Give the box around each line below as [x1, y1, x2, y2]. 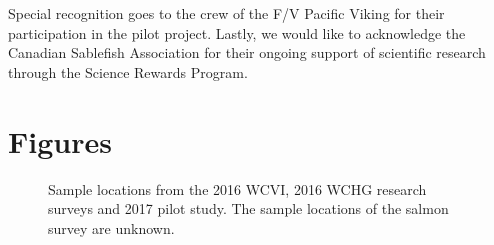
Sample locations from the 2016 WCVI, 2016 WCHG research [48, 178, 427, 199]
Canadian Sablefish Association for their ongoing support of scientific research [8, 42, 486, 63]
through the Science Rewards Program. [8, 61, 248, 82]
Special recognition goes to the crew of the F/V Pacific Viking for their [8, 3, 445, 23]
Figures [8, 120, 112, 161]
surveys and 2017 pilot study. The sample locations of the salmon [48, 198, 449, 219]
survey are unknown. [48, 217, 175, 238]
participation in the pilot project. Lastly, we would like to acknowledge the [8, 22, 466, 43]
